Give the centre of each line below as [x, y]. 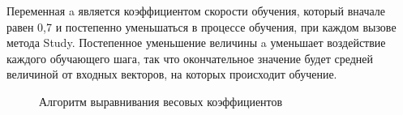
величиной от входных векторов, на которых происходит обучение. [172, 74]
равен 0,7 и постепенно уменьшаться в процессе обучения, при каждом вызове [201, 26]
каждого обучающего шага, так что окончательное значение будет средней [190, 58]
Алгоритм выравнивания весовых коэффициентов [161, 101]
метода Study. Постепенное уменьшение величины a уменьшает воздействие [196, 43]
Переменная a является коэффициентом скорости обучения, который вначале [196, 11]
